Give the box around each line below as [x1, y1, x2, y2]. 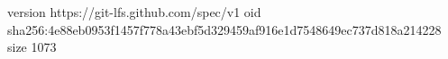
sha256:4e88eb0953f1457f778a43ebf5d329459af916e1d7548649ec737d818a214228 [7, 20, 442, 38]
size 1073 [7, 38, 57, 56]
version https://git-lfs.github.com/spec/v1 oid [7, 3, 261, 21]
